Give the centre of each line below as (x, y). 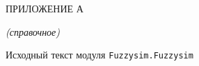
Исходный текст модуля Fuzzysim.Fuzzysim (99, 55)
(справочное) (33, 31)
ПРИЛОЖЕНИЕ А (45, 8)
